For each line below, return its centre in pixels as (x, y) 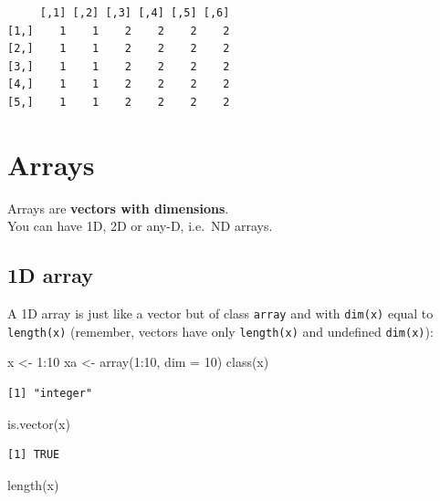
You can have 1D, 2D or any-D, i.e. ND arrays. (140, 226)
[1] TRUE (34, 455)
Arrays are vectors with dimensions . (118, 208)
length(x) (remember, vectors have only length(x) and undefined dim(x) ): (220, 331)
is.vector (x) (39, 423)
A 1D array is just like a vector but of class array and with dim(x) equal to (220, 313)
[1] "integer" (50, 393)
